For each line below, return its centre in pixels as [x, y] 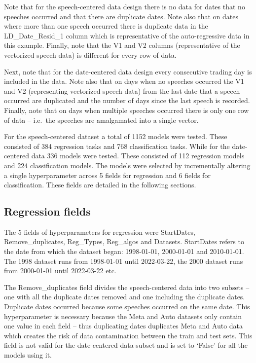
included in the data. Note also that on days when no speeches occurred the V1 [124, 81]
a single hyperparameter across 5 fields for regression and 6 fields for [107, 175]
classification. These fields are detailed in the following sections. [100, 185]
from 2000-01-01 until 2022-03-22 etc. [60, 271]
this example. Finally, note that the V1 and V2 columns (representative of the [122, 45]
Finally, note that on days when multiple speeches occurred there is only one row [127, 110]
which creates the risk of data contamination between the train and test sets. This [128, 335]
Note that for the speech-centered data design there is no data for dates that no [125, 6]
